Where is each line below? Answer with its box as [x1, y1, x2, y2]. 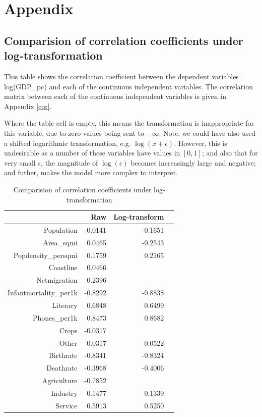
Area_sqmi [43, 237, 78, 247]
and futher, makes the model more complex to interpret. [4, 167, 178, 178]
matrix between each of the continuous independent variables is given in [4, 91, 226, 101]
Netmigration [36, 275, 78, 285]
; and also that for [202, 147, 258, 158]
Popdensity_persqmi [13, 249, 78, 260]
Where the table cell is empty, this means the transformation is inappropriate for [4, 118, 254, 128]
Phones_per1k [32, 312, 78, 323]
